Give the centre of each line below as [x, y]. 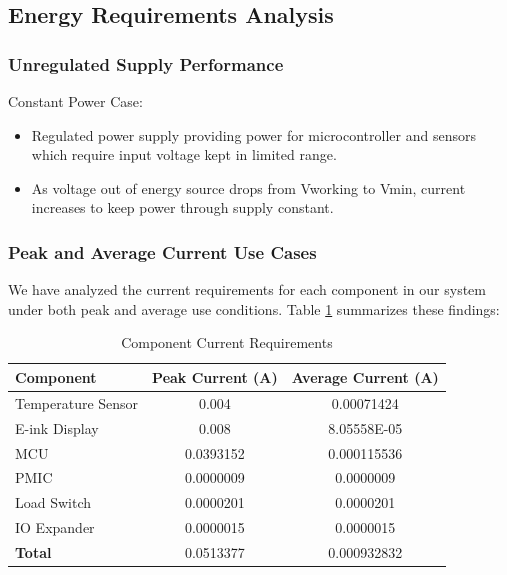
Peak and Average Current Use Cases [162, 251]
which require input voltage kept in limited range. [184, 154]
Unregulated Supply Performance [146, 63]
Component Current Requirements [227, 342]
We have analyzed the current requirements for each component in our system [247, 289]
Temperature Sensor [77, 402]
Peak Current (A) [215, 376]
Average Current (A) [365, 376]
